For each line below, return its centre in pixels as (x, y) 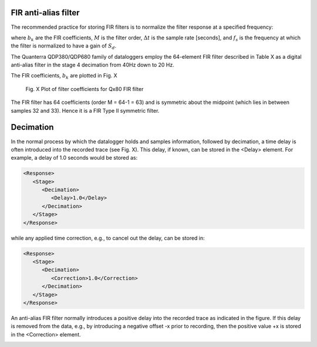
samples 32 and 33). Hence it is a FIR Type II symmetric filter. (85, 110)
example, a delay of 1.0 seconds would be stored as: (74, 158)
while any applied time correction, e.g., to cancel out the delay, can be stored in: (108, 238)
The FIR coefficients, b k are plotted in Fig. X (64, 76)
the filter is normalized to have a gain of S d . (64, 47)
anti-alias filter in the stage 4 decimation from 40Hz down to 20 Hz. (92, 65)
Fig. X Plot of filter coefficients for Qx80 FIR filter (85, 89)
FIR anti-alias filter (45, 13)
